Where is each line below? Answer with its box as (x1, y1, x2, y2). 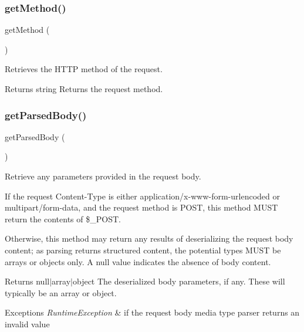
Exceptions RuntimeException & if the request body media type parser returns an (5, 306, 300, 319)
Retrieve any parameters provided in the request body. (5, 170, 201, 182)
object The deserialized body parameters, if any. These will (72, 275, 285, 287)
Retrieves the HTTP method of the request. (5, 63, 163, 75)
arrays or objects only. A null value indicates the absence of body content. (5, 255, 271, 267)
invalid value (5, 317, 50, 330)
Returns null (5, 275, 50, 287)
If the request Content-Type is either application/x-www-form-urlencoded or (5, 189, 280, 202)
